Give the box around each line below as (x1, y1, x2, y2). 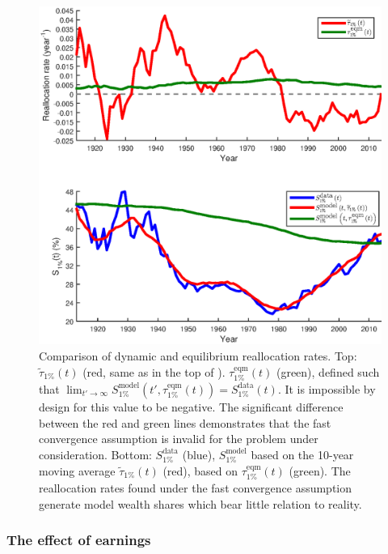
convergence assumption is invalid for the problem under (39, 430, 318, 447)
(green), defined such (276, 363, 380, 380)
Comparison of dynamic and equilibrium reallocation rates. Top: (39, 347, 357, 364)
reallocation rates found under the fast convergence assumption (39, 479, 352, 496)
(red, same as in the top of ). (82, 363, 226, 380)
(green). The (289, 462, 351, 479)
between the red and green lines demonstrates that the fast (39, 414, 331, 431)
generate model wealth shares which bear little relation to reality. (39, 495, 362, 512)
